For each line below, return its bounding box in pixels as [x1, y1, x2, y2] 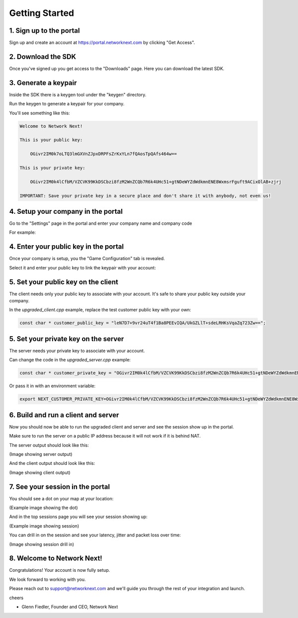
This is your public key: [19, 137, 83, 143]
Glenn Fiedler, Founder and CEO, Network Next [21, 604, 118, 610]
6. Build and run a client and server [9, 411, 119, 419]
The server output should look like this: [9, 442, 89, 448]
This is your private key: [19, 165, 85, 171]
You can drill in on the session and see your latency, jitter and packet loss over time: [9, 532, 181, 538]
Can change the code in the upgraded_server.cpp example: [9, 357, 131, 363]
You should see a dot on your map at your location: [9, 495, 114, 502]
